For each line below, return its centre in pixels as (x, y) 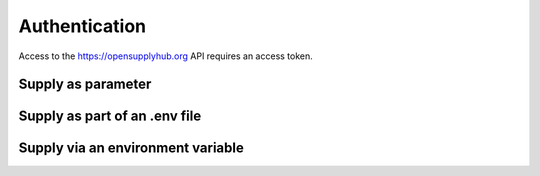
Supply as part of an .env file (110, 116)
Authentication (82, 26)
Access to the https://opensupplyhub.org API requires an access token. (166, 56)
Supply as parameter (85, 84)
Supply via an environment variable (131, 148)
